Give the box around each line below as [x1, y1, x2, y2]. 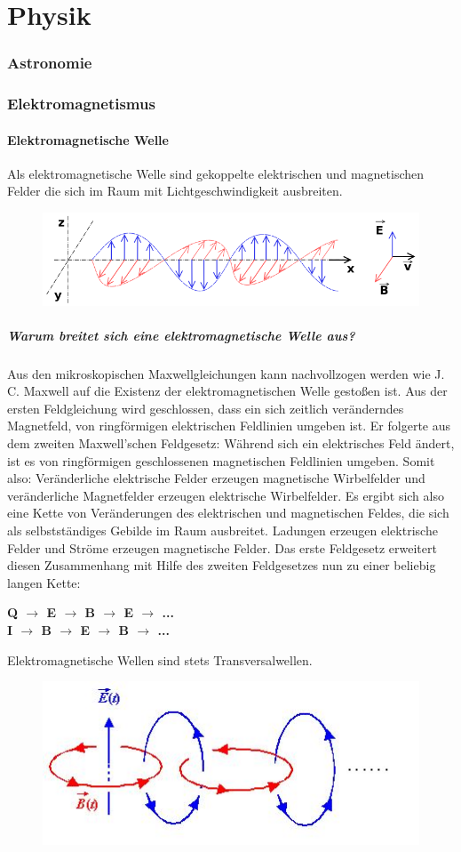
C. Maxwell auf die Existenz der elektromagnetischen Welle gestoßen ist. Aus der [7, 382, 448, 400]
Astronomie [7, 52, 92, 74]
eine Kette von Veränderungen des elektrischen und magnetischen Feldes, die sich [7, 503, 449, 522]
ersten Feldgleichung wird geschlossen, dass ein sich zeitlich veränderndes [7, 398, 404, 417]
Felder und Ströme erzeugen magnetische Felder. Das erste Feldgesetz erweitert [7, 538, 437, 557]
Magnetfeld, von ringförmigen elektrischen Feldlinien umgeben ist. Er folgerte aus [7, 416, 451, 435]
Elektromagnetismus [7, 92, 155, 115]
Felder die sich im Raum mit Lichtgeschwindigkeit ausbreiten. [7, 181, 343, 200]
